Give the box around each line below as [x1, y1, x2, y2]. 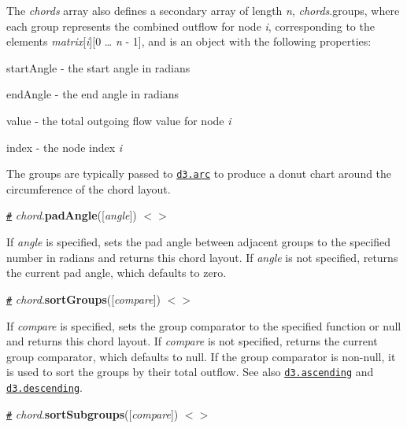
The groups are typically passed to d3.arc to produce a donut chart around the [6, 165, 392, 182]
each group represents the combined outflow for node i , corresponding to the [6, 17, 375, 34]
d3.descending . [6, 378, 83, 395]
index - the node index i [6, 138, 123, 155]
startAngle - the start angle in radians [6, 59, 191, 76]
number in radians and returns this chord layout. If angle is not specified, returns [6, 249, 398, 265]
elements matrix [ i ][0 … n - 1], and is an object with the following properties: [6, 33, 372, 50]
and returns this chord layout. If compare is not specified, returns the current [6, 333, 378, 349]
